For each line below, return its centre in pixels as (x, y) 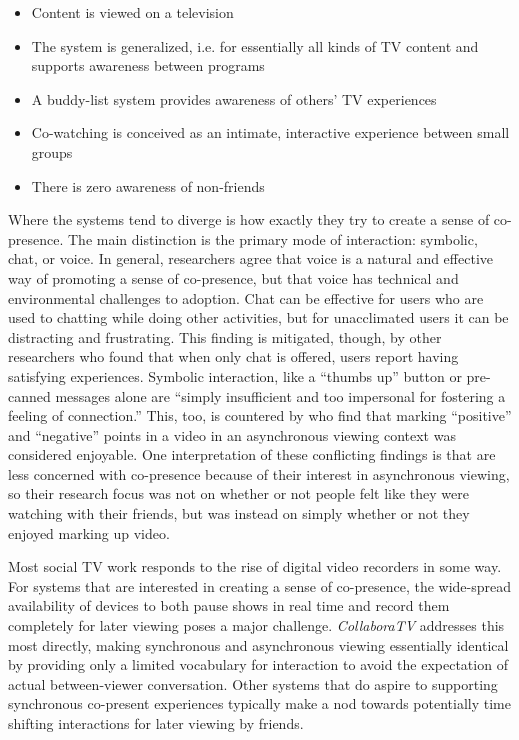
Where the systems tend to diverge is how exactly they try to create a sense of (249, 219)
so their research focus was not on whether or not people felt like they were (238, 493)
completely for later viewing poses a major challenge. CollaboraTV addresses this (256, 625)
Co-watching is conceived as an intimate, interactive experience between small (270, 132)
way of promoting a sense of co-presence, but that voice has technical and (233, 277)
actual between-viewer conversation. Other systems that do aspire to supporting (253, 683)
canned (29, 395)
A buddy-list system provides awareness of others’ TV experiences (234, 98)
